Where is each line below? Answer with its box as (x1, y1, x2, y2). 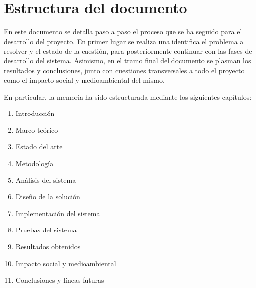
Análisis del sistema (15, 174, 76, 185)
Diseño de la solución (15, 191, 80, 202)
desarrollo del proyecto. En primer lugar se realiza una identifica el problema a (4, 36, 244, 46)
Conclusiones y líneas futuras (15, 275, 104, 285)
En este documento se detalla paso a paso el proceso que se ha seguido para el (4, 26, 242, 37)
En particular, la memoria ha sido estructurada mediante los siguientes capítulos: (4, 91, 252, 102)
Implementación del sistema (15, 208, 100, 218)
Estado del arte (15, 141, 63, 152)
